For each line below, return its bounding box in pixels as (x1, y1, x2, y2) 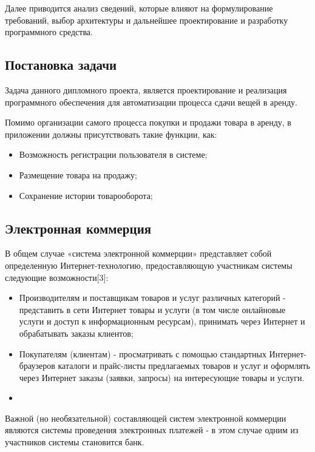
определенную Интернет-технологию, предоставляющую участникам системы (5, 258, 293, 271)
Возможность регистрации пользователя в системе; (19, 148, 208, 161)
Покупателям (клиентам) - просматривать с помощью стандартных (19, 347, 266, 360)
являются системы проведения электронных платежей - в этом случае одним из (5, 423, 299, 436)
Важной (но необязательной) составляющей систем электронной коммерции (5, 411, 286, 424)
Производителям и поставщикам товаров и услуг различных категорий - (19, 291, 286, 304)
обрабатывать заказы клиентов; (19, 326, 134, 339)
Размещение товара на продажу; (19, 168, 137, 181)
